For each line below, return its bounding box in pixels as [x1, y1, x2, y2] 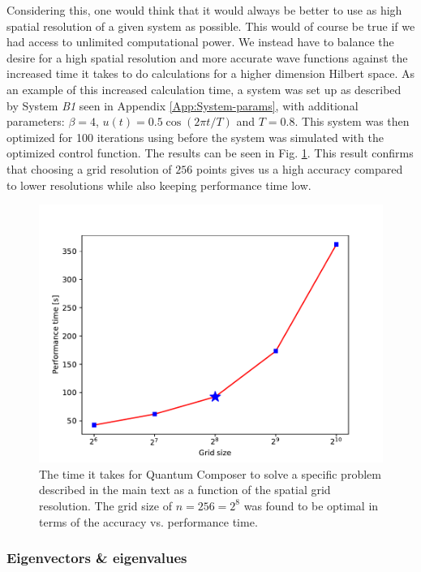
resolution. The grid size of [39, 497, 172, 514]
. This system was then [294, 113, 410, 130]
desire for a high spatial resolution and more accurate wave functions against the [6, 49, 408, 66]
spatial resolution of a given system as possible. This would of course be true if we [6, 17, 415, 34]
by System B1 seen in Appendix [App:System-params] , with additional [6, 97, 359, 114]
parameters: [6, 113, 65, 130]
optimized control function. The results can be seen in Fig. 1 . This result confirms [6, 144, 414, 161]
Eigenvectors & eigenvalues [6, 548, 187, 568]
